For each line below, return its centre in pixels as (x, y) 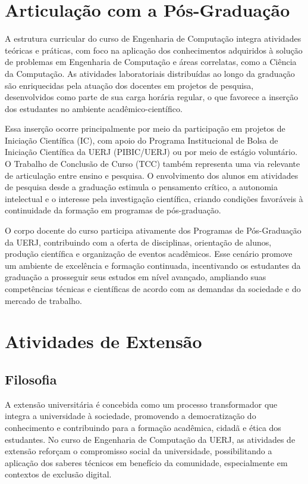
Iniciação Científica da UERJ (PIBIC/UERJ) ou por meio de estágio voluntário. (151, 152)
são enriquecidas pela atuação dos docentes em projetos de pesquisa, (129, 85)
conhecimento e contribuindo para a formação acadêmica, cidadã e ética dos (143, 427)
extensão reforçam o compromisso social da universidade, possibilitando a (139, 451)
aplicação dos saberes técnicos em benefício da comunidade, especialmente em (146, 462)
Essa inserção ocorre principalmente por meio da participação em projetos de (145, 128)
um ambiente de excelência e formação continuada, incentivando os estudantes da (153, 265)
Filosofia (31, 379)
